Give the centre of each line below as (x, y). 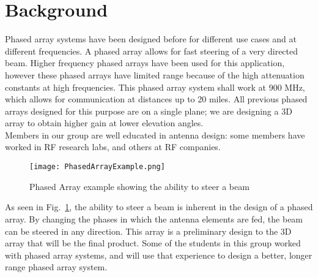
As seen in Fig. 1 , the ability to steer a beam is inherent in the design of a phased (159, 207)
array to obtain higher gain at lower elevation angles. (104, 123)
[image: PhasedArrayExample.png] (97, 167)
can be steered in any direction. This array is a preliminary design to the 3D (148, 231)
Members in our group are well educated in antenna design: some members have (155, 135)
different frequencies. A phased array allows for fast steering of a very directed (152, 51)
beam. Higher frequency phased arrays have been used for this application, (145, 63)
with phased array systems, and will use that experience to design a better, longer (159, 255)
